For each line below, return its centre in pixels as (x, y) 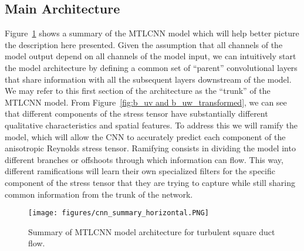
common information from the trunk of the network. (99, 194)
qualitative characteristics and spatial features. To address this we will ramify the (151, 125)
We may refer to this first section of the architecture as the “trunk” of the (138, 91)
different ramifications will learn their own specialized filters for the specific (140, 171)
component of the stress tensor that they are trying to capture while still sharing (150, 182)
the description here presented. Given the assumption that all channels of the (144, 44)
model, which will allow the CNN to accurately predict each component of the (145, 136)
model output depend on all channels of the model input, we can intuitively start (151, 56)
